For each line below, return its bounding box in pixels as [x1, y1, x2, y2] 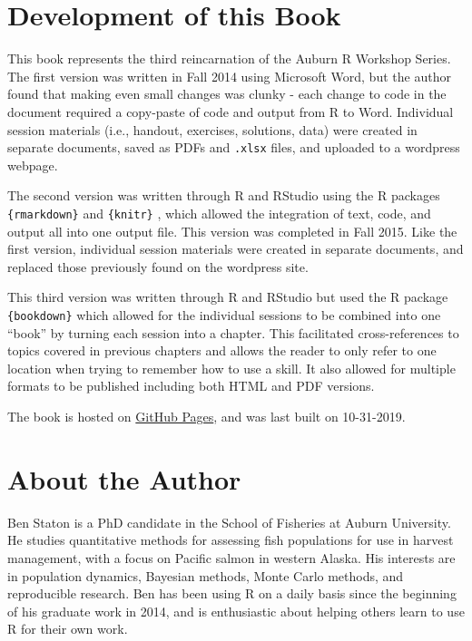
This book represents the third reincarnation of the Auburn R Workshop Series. [7, 49, 451, 68]
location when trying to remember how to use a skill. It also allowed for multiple [7, 358, 456, 377]
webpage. [7, 155, 58, 174]
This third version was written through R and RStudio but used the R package [7, 287, 448, 306]
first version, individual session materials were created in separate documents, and [7, 239, 464, 258]
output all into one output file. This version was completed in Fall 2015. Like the [7, 221, 457, 240]
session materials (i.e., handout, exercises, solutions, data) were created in [7, 120, 418, 139]
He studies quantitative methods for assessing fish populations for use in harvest [7, 530, 454, 549]
